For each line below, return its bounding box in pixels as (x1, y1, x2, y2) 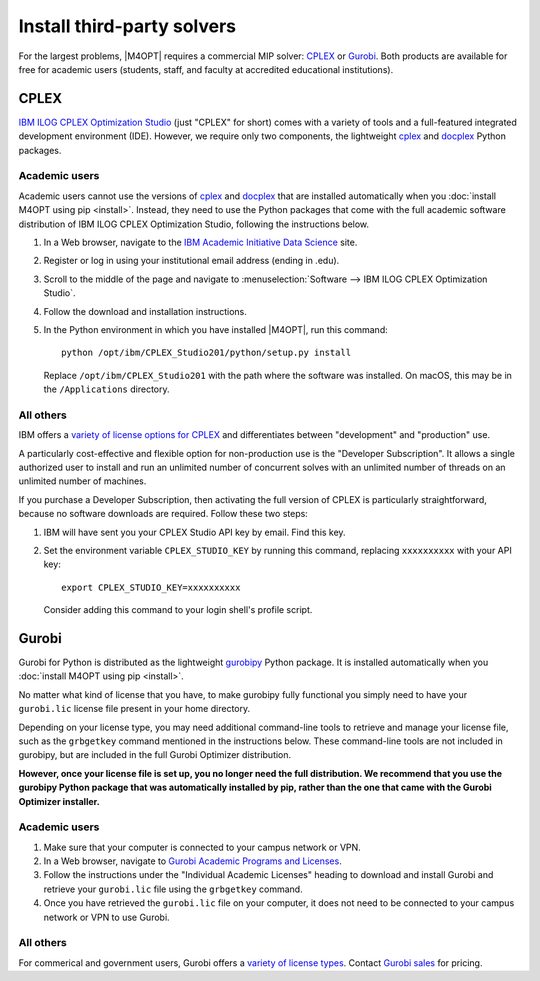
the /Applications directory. (43, 383, 170, 395)
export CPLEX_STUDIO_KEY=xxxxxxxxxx (61, 581, 241, 593)
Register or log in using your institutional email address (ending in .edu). (43, 255, 340, 267)
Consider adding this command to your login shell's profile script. (43, 604, 313, 616)
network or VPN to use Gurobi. (43, 911, 170, 923)
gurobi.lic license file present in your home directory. (18, 703, 250, 715)
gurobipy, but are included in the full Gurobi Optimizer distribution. (18, 749, 292, 761)
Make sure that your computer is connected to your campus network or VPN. (43, 841, 362, 853)
